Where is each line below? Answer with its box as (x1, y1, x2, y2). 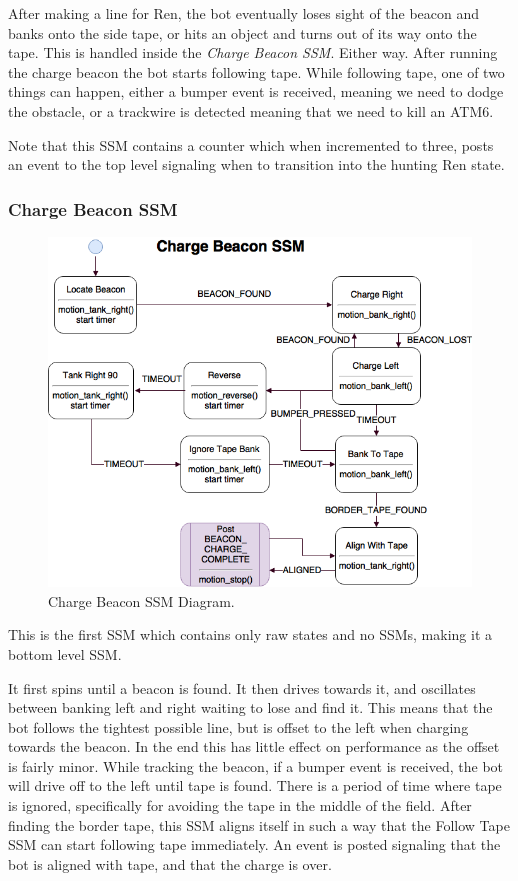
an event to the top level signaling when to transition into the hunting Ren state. (8, 154, 505, 175)
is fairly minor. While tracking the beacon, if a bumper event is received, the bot (8, 755, 504, 776)
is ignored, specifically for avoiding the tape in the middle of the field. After (8, 795, 472, 816)
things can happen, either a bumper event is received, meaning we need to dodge (8, 81, 504, 102)
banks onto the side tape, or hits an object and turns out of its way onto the (8, 22, 477, 43)
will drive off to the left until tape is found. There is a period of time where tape (8, 775, 502, 796)
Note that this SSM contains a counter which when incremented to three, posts (8, 134, 494, 155)
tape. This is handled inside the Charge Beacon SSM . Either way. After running (8, 42, 498, 63)
